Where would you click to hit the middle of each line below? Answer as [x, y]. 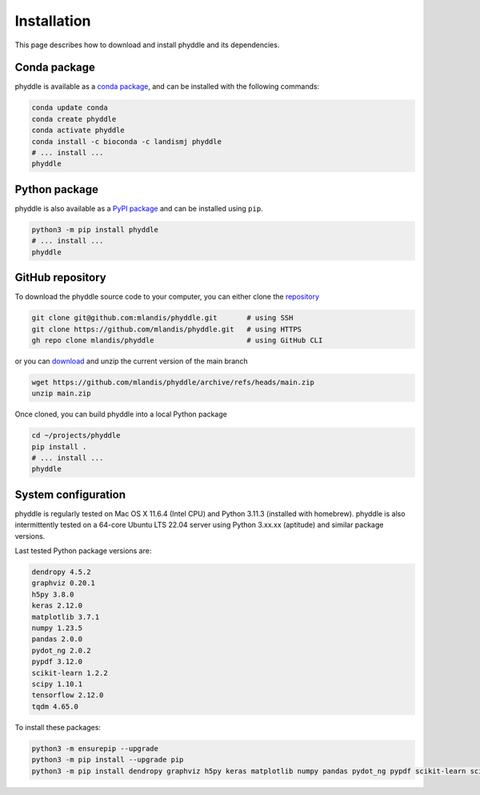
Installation [53, 21]
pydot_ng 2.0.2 [61, 650]
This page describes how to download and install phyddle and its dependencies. [147, 45]
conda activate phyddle [78, 130]
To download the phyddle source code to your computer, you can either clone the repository [167, 297]
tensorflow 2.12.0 [68, 695]
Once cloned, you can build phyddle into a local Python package [121, 414]
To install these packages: [58, 727]
